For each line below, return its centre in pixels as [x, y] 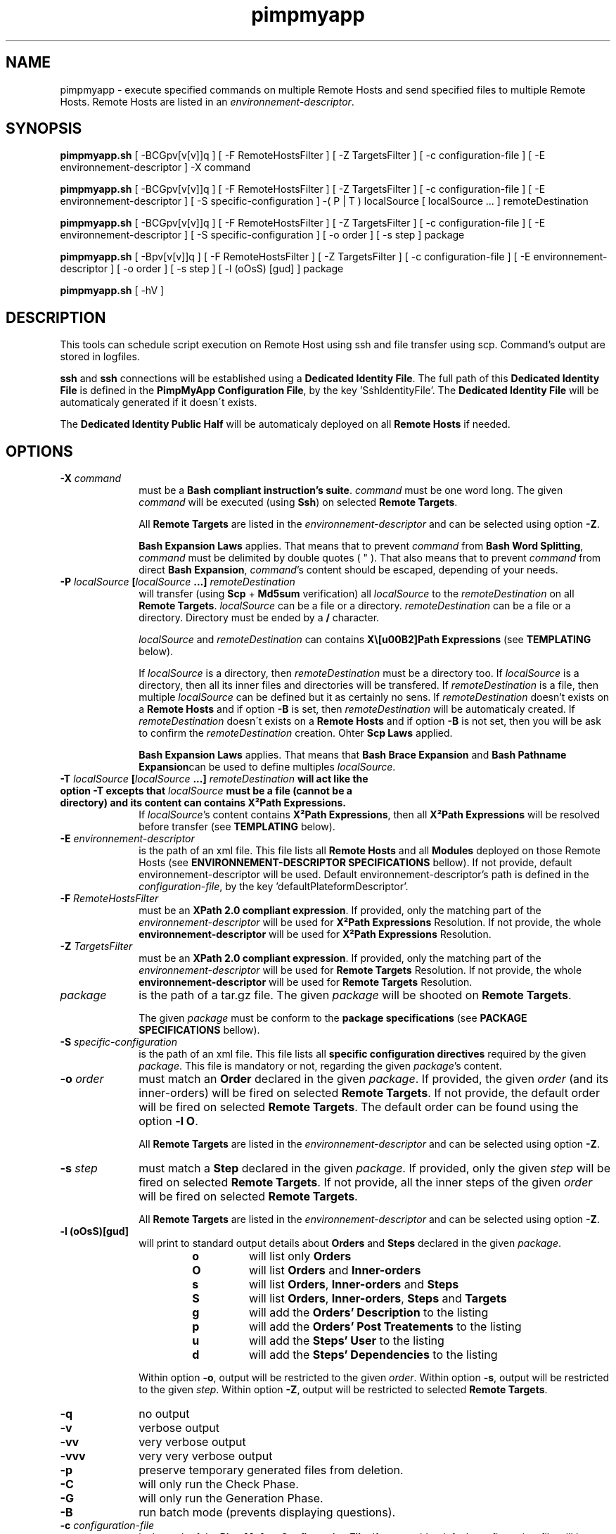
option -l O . [168, 1121]
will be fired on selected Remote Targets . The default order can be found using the [359, 1107]
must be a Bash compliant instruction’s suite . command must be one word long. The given [351, 490]
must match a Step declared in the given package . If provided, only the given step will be [374, 1168]
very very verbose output [206, 1456]
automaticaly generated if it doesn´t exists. [159, 402]
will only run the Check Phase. [219, 1484]
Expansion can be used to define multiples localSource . [267, 767]
